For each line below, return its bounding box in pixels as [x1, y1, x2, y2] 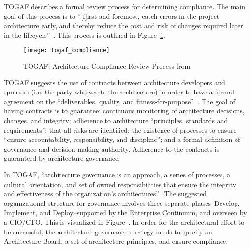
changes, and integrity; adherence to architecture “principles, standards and [4, 115, 228, 125]
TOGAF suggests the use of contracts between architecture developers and [4, 77, 225, 87]
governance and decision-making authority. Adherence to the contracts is [4, 143, 220, 154]
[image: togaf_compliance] [23, 47, 110, 54]
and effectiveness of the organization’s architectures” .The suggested [4, 188, 207, 199]
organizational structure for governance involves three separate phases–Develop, [4, 198, 240, 208]
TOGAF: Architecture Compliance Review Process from [23, 61, 191, 71]
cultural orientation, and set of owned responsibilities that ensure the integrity [4, 179, 236, 189]
